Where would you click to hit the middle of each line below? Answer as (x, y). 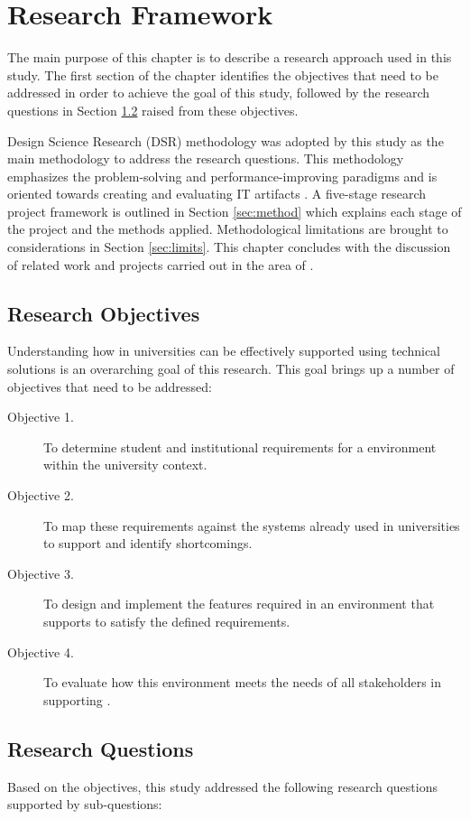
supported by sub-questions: (85, 804)
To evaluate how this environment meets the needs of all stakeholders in (243, 682)
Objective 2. (41, 495)
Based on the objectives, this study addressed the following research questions (222, 786)
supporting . (77, 699)
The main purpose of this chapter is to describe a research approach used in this (230, 57)
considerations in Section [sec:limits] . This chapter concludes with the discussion (229, 247)
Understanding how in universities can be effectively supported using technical (224, 351)
